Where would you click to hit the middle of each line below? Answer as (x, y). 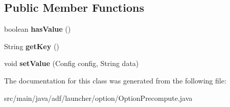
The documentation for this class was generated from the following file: (115, 80)
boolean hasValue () (38, 29)
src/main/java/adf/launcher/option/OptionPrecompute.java (98, 98)
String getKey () (32, 46)
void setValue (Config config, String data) (72, 63)
